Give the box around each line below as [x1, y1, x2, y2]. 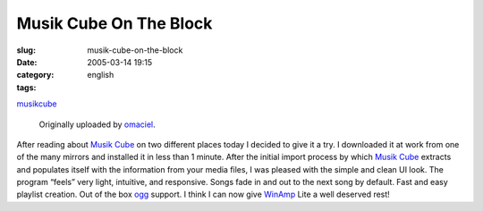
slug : [16, 45, 36, 55]
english [87, 70, 114, 80]
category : [16, 70, 55, 80]
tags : [16, 81, 37, 93]
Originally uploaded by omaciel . [38, 119, 156, 130]
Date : [16, 56, 38, 67]
